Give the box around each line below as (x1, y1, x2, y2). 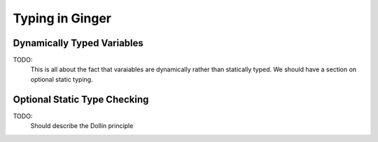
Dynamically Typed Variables (13, 37, 143, 49)
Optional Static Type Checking (13, 93, 149, 105)
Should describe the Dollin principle (30, 122, 134, 130)
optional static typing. (30, 75, 94, 83)
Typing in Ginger (13, 10, 112, 26)
